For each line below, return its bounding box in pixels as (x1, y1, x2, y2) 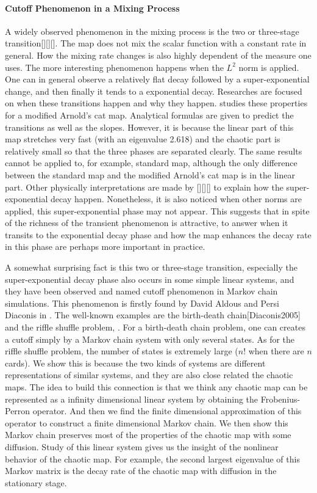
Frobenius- (260, 392, 301, 405)
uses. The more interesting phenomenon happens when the (5, 60, 224, 73)
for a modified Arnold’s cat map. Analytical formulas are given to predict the (5, 108, 294, 121)
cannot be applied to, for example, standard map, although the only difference (5, 156, 297, 169)
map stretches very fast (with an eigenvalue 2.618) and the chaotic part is (5, 133, 280, 145)
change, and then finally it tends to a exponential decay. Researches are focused (5, 84, 302, 97)
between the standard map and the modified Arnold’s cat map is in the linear (5, 168, 295, 181)
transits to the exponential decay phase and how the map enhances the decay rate (5, 228, 312, 241)
